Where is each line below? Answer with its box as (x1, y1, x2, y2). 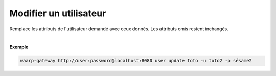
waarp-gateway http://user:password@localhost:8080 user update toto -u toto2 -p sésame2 (20, 58, 252, 64)
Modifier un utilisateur (9, 8, 106, 19)
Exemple (9, 44, 29, 50)
